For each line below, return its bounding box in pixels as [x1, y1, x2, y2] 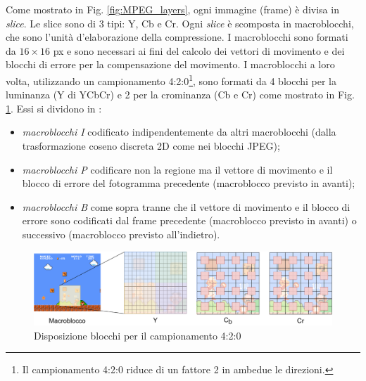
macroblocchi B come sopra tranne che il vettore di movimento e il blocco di [22, 199, 351, 214]
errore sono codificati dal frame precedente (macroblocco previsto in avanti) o [22, 213, 357, 228]
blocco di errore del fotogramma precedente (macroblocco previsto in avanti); [22, 176, 355, 190]
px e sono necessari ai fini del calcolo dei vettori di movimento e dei [53, 43, 345, 58]
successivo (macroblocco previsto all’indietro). [22, 226, 220, 241]
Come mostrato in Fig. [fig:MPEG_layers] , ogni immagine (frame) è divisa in [6, 2, 339, 16]
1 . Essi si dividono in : [6, 101, 102, 115]
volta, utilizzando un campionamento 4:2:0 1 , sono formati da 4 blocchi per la [6, 71, 336, 88]
